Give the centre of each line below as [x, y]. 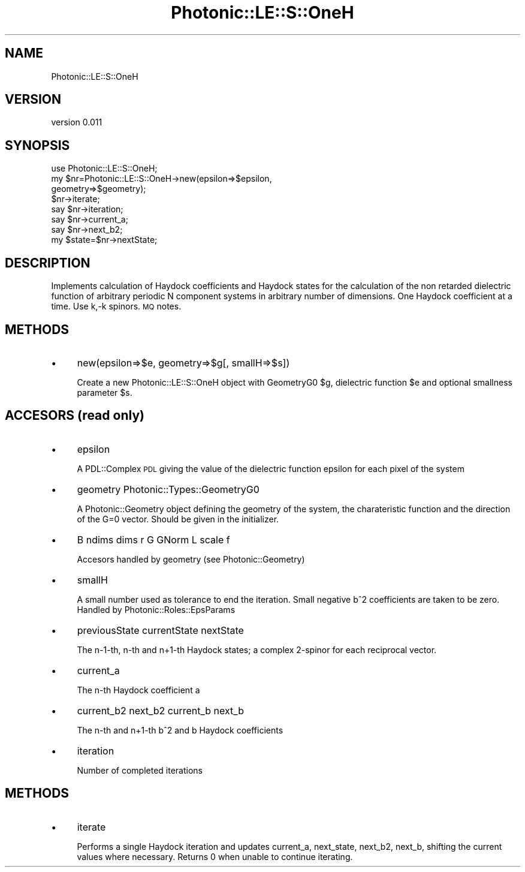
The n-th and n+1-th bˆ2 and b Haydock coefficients [180, 730]
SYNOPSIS [37, 145]
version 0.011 [77, 122]
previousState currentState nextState [160, 630]
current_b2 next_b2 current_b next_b [160, 710]
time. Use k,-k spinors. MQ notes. [116, 306]
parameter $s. [105, 392]
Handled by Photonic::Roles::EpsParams [156, 609]
